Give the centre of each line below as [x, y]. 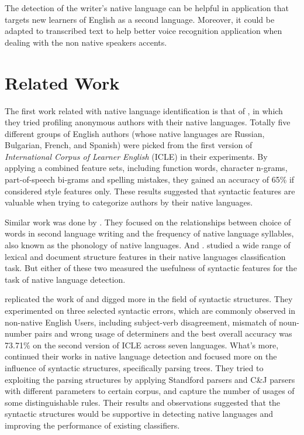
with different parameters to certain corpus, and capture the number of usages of [150, 391]
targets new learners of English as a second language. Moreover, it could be [140, 19]
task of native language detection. [65, 279]
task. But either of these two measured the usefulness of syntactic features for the [151, 268]
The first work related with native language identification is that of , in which [144, 110]
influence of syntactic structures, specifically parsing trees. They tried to [134, 367]
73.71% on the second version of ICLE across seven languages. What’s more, [142, 345]
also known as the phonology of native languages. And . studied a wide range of [148, 245]
